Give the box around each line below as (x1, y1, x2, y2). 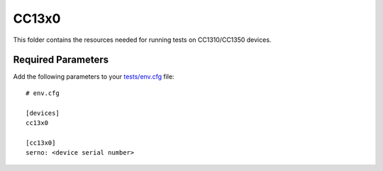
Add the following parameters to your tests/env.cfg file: (13, 72, 174, 81)
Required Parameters (13, 54, 109, 66)
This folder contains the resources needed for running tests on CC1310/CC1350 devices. (13, 35, 272, 44)
